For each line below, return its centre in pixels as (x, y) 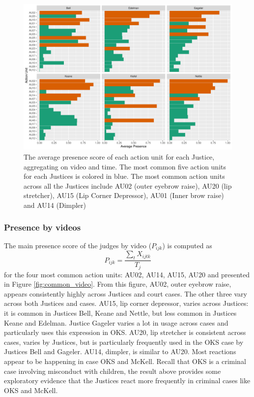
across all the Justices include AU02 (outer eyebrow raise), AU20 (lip (128, 185)
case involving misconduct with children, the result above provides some (113, 371)
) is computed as (187, 245)
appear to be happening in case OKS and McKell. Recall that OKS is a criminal (125, 361)
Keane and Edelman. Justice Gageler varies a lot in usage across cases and (116, 322)
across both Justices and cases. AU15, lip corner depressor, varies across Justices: (126, 303)
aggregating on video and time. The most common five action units (125, 166)
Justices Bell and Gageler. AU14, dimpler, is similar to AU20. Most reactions (120, 351)
